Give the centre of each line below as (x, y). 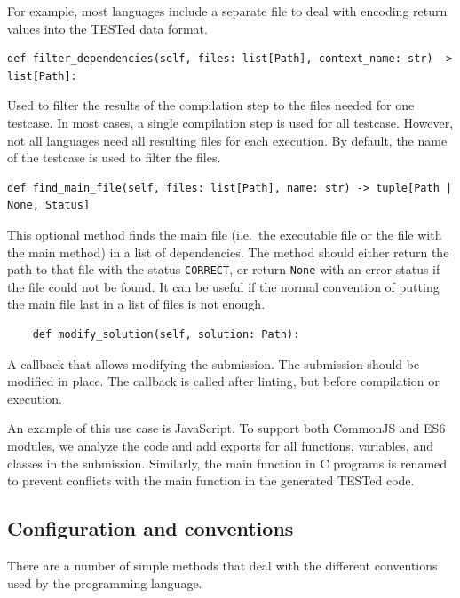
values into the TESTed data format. (107, 28)
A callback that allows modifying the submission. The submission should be (214, 363)
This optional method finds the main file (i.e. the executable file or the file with (225, 234)
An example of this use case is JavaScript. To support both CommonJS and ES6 (226, 428)
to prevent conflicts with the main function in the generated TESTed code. (211, 480)
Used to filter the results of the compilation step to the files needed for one (211, 105)
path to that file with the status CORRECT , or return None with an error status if (224, 269)
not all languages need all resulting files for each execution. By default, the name (227, 140)
